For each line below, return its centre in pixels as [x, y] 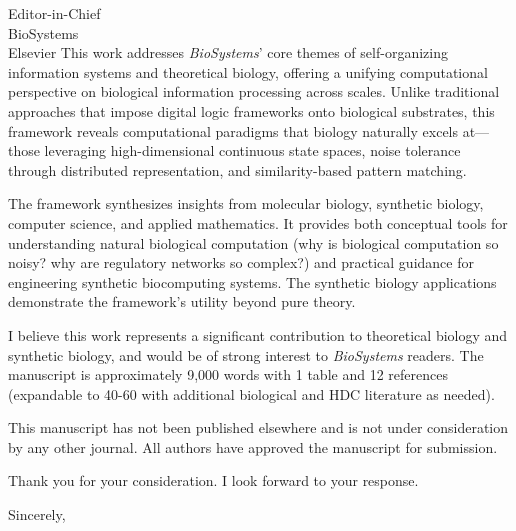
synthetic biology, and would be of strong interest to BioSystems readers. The [246, 354]
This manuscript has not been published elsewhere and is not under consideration [258, 427]
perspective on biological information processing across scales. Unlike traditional [254, 91]
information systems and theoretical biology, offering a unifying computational [248, 71]
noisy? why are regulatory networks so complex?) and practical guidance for [241, 262]
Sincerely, [37, 514]
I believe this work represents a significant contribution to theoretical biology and [258, 334]
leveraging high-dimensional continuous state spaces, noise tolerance [252, 150]
